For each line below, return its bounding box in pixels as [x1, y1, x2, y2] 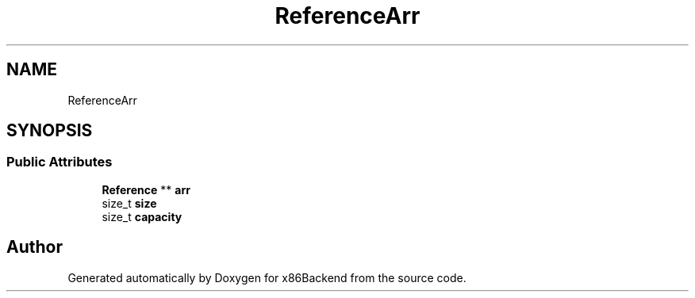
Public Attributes [6, 154, 113, 170]
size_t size [102, 196, 157, 210]
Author [6, 237, 63, 258]
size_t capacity [102, 209, 182, 223]
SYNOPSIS [6, 120, 93, 141]
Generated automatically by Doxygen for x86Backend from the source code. [67, 270, 467, 285]
